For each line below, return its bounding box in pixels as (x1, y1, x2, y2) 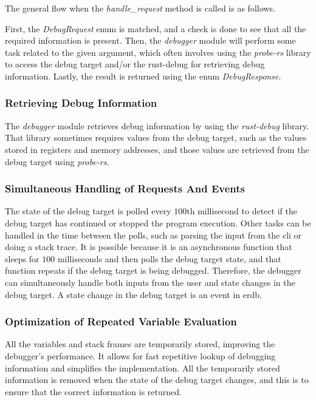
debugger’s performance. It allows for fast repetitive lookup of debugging (5, 349, 276, 362)
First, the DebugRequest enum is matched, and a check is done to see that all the (5, 22, 306, 35)
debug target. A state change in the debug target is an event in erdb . (5, 288, 263, 300)
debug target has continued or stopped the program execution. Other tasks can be (5, 216, 311, 229)
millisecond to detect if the (197, 205, 297, 217)
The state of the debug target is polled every (5, 205, 171, 217)
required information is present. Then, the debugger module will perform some (5, 34, 296, 47)
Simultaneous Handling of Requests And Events (5, 181, 245, 196)
